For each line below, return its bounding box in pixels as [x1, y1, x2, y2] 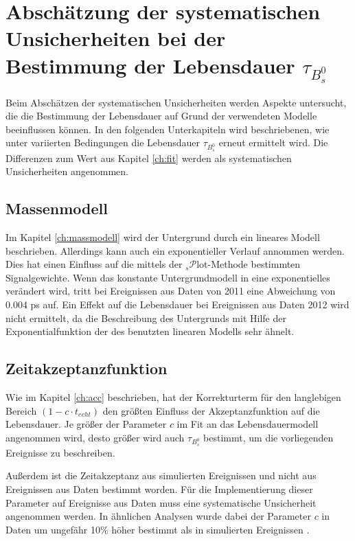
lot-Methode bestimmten [196, 257, 301, 271]
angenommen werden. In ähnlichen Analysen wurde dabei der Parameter [5, 509, 311, 523]
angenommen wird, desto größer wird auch [5, 430, 185, 444]
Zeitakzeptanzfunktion [5, 358, 168, 379]
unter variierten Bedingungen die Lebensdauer [5, 135, 200, 150]
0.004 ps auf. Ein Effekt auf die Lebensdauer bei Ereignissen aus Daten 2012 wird [5, 297, 350, 311]
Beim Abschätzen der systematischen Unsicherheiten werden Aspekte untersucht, [5, 95, 347, 109]
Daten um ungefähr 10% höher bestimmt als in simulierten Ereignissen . [5, 522, 310, 536]
